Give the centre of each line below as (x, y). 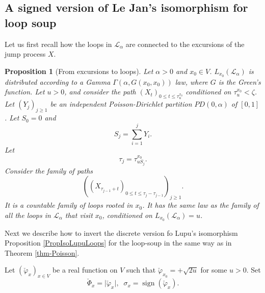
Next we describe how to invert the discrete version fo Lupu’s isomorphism (121, 233)
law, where (191, 81)
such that (141, 270)
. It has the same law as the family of (201, 205)
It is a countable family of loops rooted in (69, 205)
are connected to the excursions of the (185, 44)
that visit (79, 215)
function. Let (25, 92)
